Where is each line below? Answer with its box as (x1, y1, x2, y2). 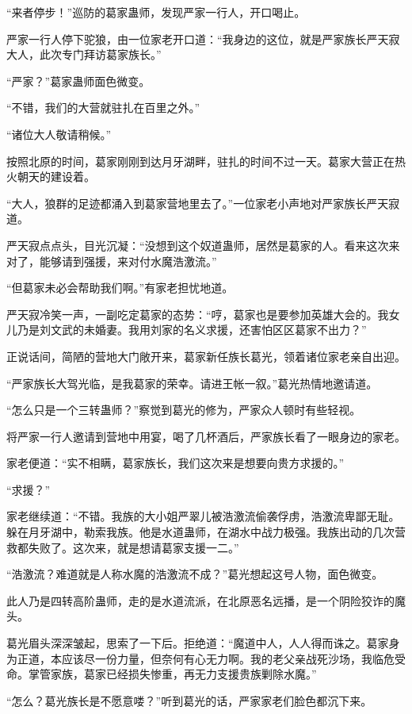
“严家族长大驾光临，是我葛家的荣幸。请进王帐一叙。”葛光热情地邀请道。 (6, 374, 378, 391)
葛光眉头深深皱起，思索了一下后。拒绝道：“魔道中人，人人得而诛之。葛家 (6, 635, 389, 651)
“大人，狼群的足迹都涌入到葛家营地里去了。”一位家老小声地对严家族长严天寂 (6, 194, 400, 211)
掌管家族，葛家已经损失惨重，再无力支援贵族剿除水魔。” (28, 666, 317, 682)
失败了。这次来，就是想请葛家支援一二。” (28, 539, 239, 555)
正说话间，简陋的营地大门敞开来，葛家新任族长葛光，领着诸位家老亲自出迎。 (6, 347, 406, 364)
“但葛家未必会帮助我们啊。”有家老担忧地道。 (6, 279, 234, 296)
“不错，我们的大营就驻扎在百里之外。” (6, 99, 200, 116)
